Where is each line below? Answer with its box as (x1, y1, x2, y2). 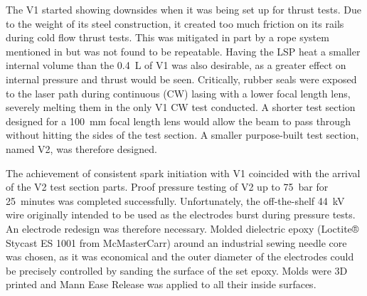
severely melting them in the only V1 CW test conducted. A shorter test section (6, 100, 356, 115)
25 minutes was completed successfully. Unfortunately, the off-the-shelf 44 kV (6, 193, 345, 208)
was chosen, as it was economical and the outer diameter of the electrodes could (6, 249, 354, 264)
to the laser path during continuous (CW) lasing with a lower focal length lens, (6, 85, 351, 100)
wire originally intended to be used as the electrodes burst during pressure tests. (6, 207, 356, 222)
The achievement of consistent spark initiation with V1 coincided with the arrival (6, 165, 361, 180)
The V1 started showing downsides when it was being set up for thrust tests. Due (6, 2, 361, 16)
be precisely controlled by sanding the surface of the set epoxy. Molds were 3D (6, 263, 348, 277)
